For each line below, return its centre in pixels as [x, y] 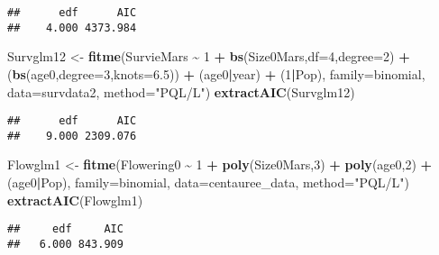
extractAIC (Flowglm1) [75, 200]
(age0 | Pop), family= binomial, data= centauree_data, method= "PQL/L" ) [208, 182]
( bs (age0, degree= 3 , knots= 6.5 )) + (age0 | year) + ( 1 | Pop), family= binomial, [216, 73]
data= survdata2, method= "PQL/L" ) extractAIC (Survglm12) [181, 91]
